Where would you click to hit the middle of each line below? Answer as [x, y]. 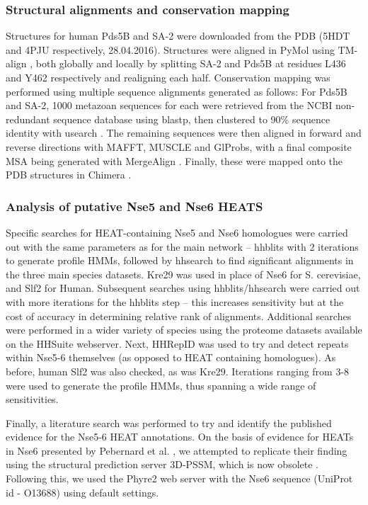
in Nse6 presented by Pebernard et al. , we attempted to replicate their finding [177, 450]
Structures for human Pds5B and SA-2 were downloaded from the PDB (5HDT [178, 36]
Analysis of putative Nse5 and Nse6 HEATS [134, 206]
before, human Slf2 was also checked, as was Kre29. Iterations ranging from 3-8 [178, 371]
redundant [28, 119]
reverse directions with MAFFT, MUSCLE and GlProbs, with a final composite [179, 146]
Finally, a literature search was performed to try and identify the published [169, 422]
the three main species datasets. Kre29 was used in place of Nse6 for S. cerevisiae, [183, 274]
